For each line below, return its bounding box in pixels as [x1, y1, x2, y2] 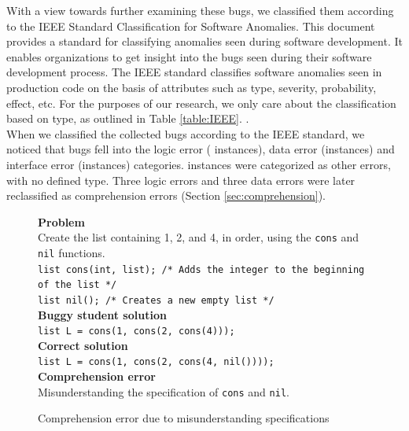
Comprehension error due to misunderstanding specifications [38, 410, 330, 426]
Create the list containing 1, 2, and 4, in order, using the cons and [38, 229, 359, 245]
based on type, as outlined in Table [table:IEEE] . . [6, 110, 249, 127]
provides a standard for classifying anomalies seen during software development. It [6, 33, 403, 50]
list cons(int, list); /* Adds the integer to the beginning [38, 263, 365, 275]
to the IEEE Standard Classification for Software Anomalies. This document [6, 17, 375, 34]
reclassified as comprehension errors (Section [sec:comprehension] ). [6, 187, 326, 204]
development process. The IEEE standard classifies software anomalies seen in [6, 64, 382, 80]
